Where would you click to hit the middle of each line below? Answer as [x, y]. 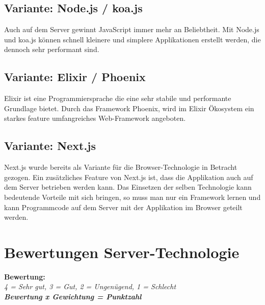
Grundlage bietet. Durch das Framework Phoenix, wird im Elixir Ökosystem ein [129, 108]
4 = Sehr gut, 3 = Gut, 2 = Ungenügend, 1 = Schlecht [90, 286]
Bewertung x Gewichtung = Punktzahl [73, 297]
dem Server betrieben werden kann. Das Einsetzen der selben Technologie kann [128, 187]
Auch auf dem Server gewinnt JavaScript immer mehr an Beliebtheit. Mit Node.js [132, 29]
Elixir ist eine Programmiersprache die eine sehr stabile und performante [118, 98]
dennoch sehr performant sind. [52, 49]
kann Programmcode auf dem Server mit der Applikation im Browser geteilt [123, 207]
